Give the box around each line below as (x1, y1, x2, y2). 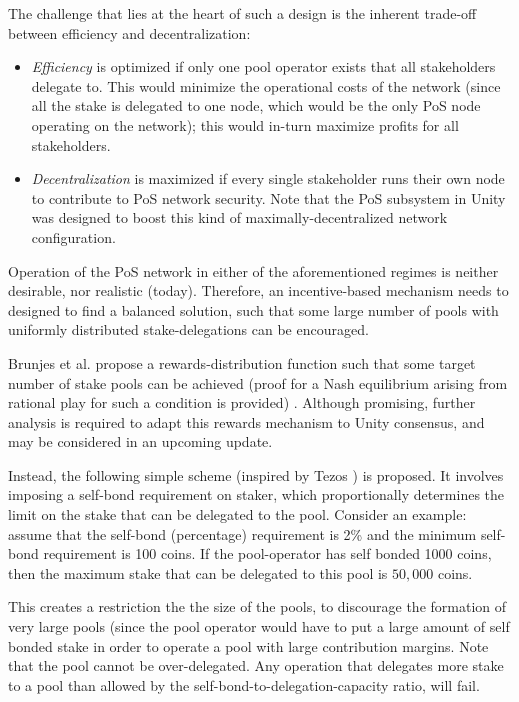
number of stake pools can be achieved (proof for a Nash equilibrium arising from (8, 372, 508, 393)
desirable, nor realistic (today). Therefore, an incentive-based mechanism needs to (8, 280, 509, 301)
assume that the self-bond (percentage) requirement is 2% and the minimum (8, 523, 477, 544)
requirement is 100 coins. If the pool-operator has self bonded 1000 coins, (43, 543, 492, 564)
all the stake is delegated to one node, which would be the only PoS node (31, 95, 481, 116)
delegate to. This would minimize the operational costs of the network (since (31, 75, 501, 96)
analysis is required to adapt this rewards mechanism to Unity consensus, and (8, 411, 485, 432)
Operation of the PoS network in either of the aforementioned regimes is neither (8, 260, 499, 281)
